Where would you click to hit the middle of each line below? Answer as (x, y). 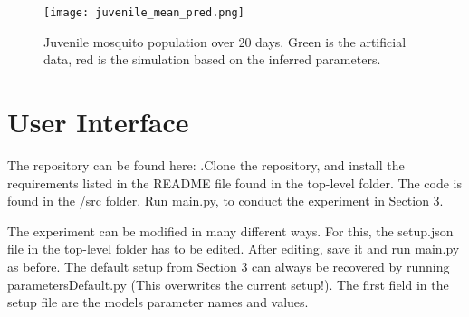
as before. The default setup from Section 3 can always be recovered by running (229, 266)
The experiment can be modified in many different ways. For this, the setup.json (230, 231)
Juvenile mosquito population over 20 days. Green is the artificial (225, 41)
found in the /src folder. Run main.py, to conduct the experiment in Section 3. (225, 201)
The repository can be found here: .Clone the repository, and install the (206, 164)
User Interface (98, 122)
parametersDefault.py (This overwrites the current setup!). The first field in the (228, 284)
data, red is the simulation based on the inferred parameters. (212, 59)
